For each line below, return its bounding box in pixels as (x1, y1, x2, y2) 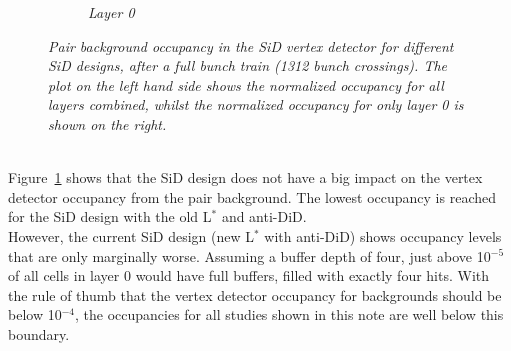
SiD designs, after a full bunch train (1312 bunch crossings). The (48, 55, 448, 76)
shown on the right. (48, 113, 167, 134)
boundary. (8, 323, 70, 344)
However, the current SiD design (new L (8, 225, 254, 246)
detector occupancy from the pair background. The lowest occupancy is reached (8, 186, 496, 207)
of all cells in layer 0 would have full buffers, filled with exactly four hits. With (8, 265, 490, 286)
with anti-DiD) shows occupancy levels (264, 225, 502, 246)
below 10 (8, 304, 62, 325)
